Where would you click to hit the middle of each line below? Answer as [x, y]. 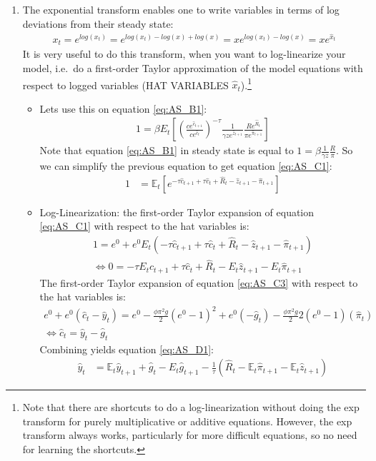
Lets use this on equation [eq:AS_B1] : [123, 108]
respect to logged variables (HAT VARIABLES [125, 85]
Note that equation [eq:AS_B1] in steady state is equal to [167, 150]
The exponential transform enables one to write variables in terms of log [181, 9]
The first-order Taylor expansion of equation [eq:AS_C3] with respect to [199, 282]
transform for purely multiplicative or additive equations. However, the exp [187, 421]
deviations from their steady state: [98, 23]
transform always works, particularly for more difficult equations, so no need [190, 435]
